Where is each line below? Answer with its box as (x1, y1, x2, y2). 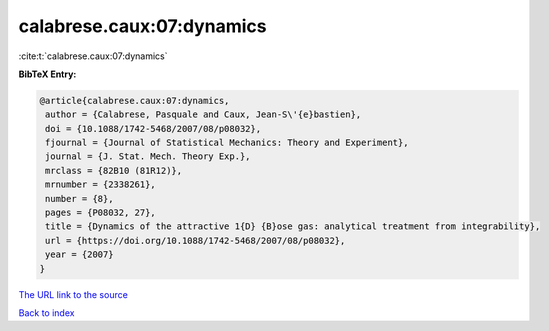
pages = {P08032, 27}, (45, 207, 157, 219)
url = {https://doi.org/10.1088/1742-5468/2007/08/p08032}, (45, 235, 346, 246)
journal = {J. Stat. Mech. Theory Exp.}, (45, 151, 251, 162)
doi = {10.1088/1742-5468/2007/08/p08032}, (45, 123, 262, 134)
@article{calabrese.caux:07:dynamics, (39, 95, 230, 106)
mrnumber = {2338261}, (45, 179, 157, 190)
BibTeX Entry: (18, 68, 77, 80)
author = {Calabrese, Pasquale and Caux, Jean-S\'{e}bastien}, (45, 109, 362, 120)
